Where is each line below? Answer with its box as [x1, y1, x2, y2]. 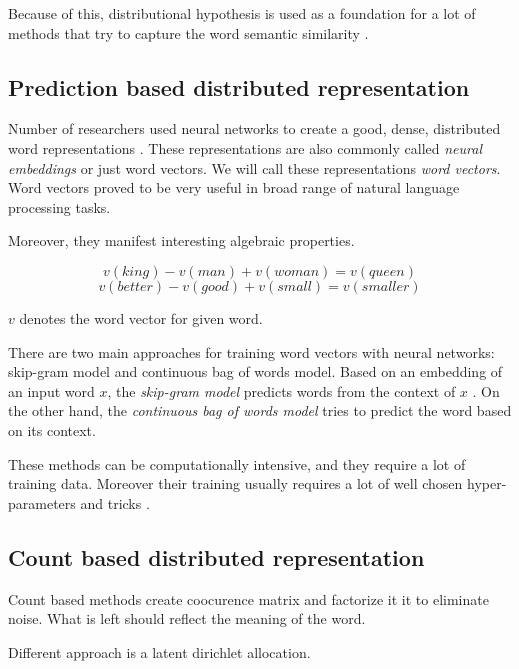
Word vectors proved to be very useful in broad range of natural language [8, 177, 460, 198]
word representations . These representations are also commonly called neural [8, 137, 482, 158]
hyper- [467, 473, 507, 494]
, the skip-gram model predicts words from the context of [107, 380, 456, 401]
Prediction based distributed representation [8, 71, 470, 102]
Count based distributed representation [8, 541, 425, 572]
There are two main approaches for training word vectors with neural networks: [8, 341, 495, 362]
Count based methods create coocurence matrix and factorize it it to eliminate [8, 588, 489, 609]
